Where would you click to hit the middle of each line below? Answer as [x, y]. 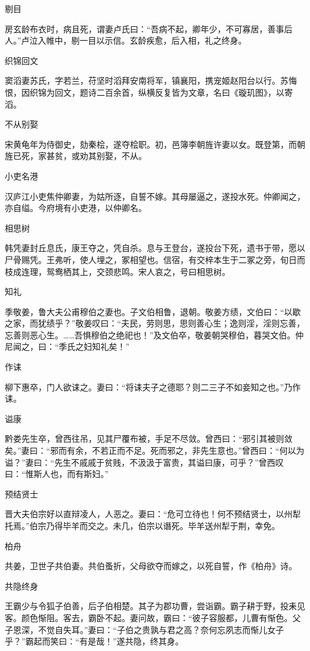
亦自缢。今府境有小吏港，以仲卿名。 [76, 208]
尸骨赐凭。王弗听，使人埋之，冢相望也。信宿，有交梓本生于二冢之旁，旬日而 [155, 259]
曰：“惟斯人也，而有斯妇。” [57, 474]
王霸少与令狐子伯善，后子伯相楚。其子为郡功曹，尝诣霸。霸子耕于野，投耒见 [155, 606]
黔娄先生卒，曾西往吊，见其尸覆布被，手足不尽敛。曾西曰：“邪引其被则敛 [149, 438]
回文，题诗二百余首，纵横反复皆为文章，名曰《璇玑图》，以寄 [173, 92]
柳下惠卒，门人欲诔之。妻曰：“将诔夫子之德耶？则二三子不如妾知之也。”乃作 [153, 386]
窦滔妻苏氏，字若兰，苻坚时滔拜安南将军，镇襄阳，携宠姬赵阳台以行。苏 [147, 80]
